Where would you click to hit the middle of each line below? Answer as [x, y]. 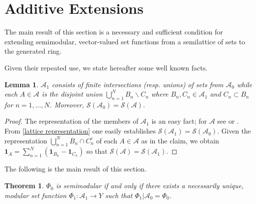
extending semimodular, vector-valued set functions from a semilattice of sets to [125, 41]
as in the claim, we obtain [180, 140]
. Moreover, [67, 104]
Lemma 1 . [22, 84]
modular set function [36, 195]
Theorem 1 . [24, 186]
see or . [228, 121]
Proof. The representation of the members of [71, 121]
